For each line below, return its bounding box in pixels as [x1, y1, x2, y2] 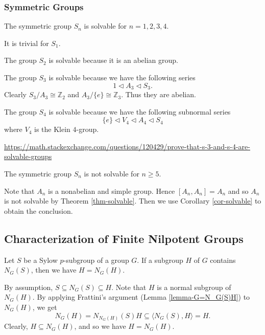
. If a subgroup [137, 254, 183, 265]
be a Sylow [23, 254, 58, 265]
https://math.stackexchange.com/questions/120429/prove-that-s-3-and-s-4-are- [4, 141, 250, 151]
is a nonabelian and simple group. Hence [48, 185, 175, 196]
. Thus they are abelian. [121, 89, 196, 100]
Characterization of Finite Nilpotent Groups [4, 230, 244, 246]
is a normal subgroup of [157, 281, 231, 292]
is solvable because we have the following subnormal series [49, 106, 231, 117]
